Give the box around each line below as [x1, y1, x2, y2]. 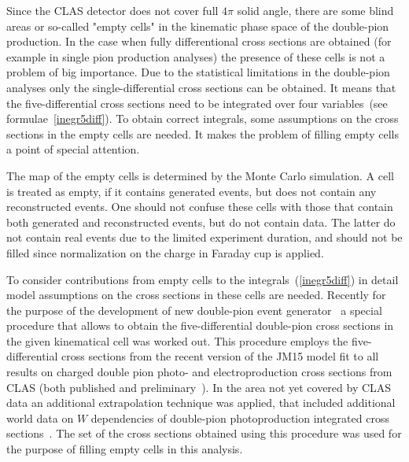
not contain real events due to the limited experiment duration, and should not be [6, 229, 403, 246]
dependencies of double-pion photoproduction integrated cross [90, 409, 389, 426]
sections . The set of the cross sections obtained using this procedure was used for [6, 425, 402, 442]
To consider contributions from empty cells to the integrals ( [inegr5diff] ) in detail [6, 271, 399, 287]
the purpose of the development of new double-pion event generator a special [6, 301, 382, 318]
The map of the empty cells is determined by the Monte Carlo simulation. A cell [6, 167, 394, 183]
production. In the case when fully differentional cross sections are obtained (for [6, 33, 392, 50]
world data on [6, 409, 74, 426]
